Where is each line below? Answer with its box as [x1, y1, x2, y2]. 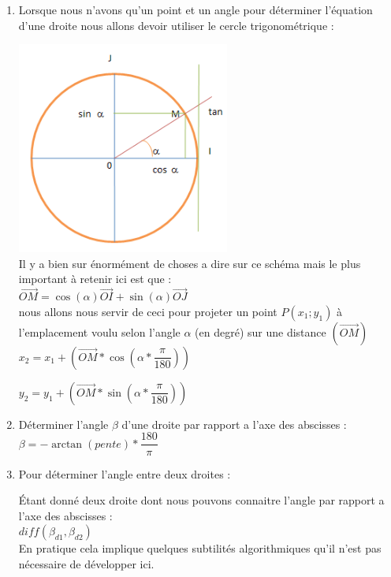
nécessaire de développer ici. [18, 555, 155, 571]
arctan [51, 438, 83, 450]
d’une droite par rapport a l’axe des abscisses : [121, 415, 347, 432]
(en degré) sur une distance [195, 323, 326, 340]
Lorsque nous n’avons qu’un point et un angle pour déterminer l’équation [18, 2, 373, 17]
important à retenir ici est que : [18, 270, 172, 287]
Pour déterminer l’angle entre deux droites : [18, 465, 231, 482]
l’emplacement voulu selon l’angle [18, 323, 181, 340]
